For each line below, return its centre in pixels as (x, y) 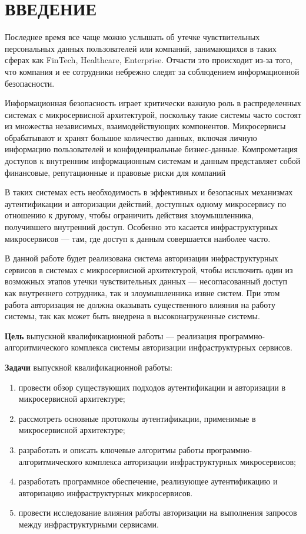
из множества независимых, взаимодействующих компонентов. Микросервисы (145, 126)
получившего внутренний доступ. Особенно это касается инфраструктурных (142, 227)
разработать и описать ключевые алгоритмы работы (111, 449)
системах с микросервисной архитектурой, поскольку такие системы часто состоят (153, 114)
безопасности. (30, 83)
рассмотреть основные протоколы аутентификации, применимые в (137, 418)
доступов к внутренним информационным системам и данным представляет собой (153, 161)
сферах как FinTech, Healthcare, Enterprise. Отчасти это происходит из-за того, (149, 60)
